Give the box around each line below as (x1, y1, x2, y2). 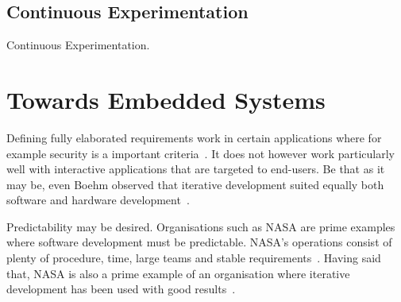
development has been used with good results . (6, 281, 236, 297)
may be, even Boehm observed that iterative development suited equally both (6, 176, 384, 192)
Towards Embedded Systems (6, 83, 326, 115)
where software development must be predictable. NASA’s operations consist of (6, 234, 392, 250)
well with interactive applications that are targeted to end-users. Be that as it (6, 161, 385, 177)
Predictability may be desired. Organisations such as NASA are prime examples (6, 218, 395, 234)
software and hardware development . (6, 192, 190, 208)
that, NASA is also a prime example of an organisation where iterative (6, 265, 350, 281)
